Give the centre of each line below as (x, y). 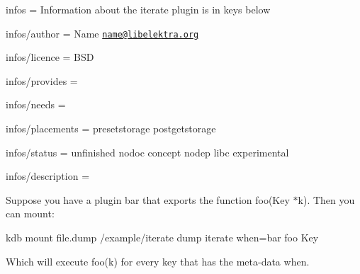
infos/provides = (42, 80)
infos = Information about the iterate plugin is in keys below (138, 9)
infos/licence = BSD (50, 57)
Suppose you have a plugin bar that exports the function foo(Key (148, 199)
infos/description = (48, 176)
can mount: (30, 213)
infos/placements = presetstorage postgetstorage (111, 129)
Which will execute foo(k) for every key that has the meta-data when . (158, 261)
